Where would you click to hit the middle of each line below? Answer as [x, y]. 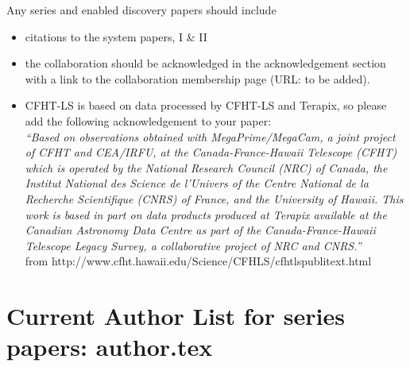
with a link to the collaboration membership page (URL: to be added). [197, 78]
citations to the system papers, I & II [116, 36]
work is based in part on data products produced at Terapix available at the [206, 214]
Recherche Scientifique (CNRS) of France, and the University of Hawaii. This [214, 198]
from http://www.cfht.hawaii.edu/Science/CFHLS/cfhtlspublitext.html [198, 261]
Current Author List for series [176, 316]
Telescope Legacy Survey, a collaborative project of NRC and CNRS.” [193, 245]
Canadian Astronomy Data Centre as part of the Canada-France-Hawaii [200, 230]
